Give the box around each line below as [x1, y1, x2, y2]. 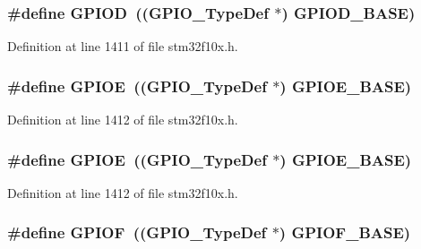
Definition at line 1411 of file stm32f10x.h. [7, 37, 238, 56]
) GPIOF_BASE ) [279, 221, 411, 244]
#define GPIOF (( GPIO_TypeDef [7, 221, 267, 244]
